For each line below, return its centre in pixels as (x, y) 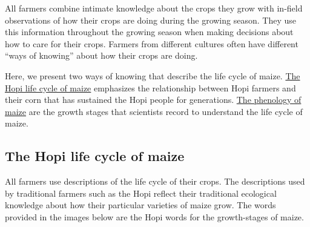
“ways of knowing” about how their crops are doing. (101, 55)
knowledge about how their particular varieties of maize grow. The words (140, 205)
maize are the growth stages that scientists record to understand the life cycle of (154, 111)
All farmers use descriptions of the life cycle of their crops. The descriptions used (155, 181)
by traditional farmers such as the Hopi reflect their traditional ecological (141, 193)
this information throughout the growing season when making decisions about (149, 32)
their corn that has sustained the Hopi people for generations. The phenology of (153, 100)
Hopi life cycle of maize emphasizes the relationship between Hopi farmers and (150, 87)
